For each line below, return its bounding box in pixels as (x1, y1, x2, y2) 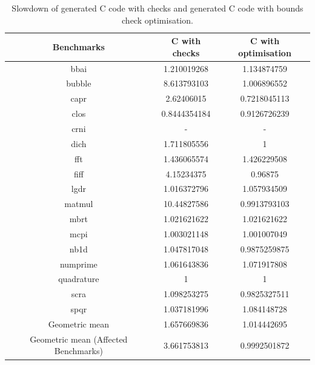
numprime (59, 257, 98, 270)
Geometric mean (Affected (30, 332, 128, 345)
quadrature (58, 272, 99, 285)
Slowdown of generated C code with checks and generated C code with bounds (12, 2, 303, 14)
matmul (64, 197, 93, 210)
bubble (66, 77, 91, 90)
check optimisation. (122, 13, 193, 26)
